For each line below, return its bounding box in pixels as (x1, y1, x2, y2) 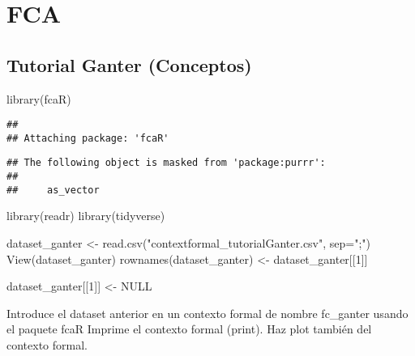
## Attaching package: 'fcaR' (6, 132, 169, 144)
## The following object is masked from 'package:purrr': (6, 157, 326, 169)
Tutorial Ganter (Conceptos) (6, 52, 252, 77)
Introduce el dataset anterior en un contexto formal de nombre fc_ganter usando (6, 304, 409, 321)
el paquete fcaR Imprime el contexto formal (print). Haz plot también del (6, 320, 372, 337)
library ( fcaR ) (6, 90, 71, 107)
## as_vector (6, 184, 100, 196)
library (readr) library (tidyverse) (6, 207, 165, 224)
